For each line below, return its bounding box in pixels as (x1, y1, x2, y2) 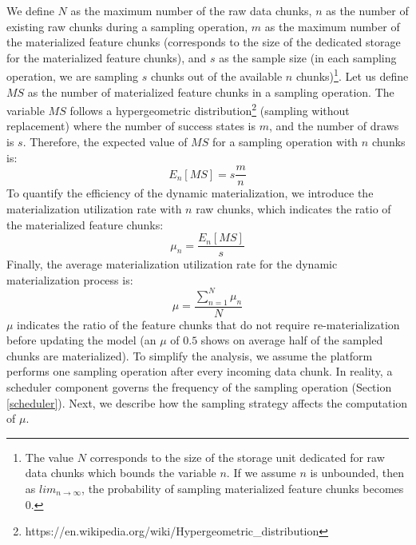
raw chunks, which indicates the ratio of (196, 200, 391, 217)
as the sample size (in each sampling (219, 49, 397, 66)
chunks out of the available (150, 68, 283, 85)
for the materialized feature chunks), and (6, 49, 207, 66)
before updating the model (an (6, 332, 156, 348)
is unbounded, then (310, 464, 405, 481)
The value (25, 448, 74, 465)
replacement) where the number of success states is (6, 117, 256, 134)
